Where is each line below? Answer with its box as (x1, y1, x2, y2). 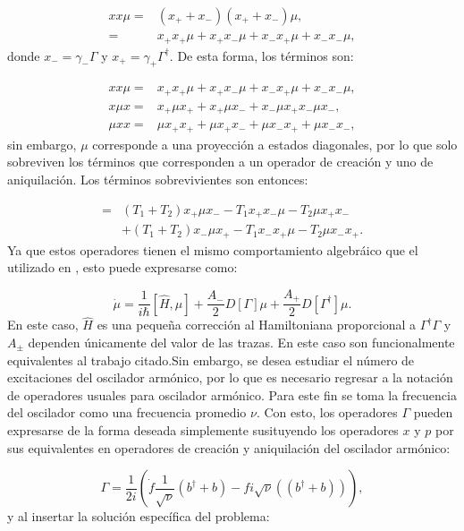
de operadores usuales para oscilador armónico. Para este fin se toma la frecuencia (7, 385, 457, 404)
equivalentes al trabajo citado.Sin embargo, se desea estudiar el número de (7, 350, 415, 369)
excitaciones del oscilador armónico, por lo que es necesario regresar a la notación (7, 368, 453, 387)
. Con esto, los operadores (256, 403, 398, 422)
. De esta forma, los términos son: (169, 46, 354, 64)
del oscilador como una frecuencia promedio (7, 403, 247, 422)
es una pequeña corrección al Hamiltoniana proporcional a (97, 315, 417, 334)
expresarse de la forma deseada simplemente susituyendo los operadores (7, 420, 399, 439)
